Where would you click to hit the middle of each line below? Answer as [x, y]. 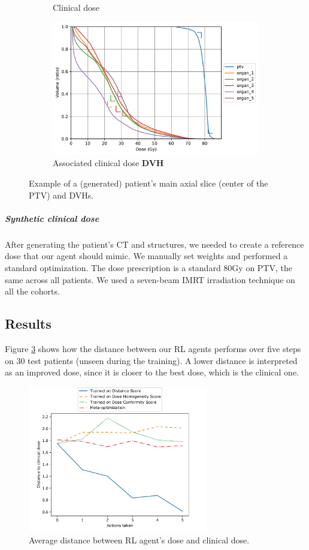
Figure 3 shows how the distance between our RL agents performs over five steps [153, 348]
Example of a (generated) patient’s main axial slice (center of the [149, 183]
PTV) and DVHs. [61, 195]
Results [28, 324]
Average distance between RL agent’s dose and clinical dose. [139, 540]
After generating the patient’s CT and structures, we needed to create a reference [154, 244]
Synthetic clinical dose [52, 218]
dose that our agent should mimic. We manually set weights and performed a [146, 256]
